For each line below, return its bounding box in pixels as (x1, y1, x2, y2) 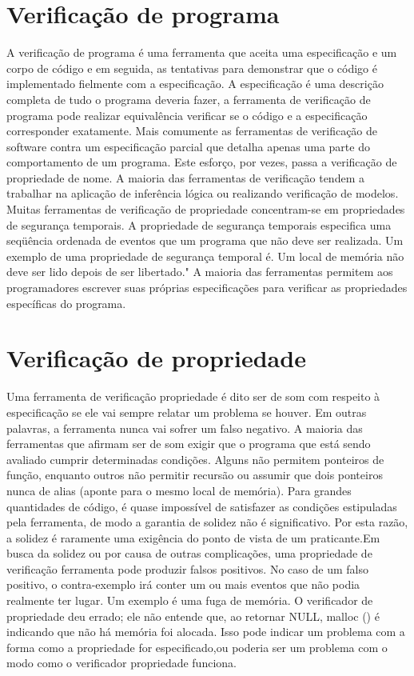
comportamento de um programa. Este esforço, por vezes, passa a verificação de (6, 154, 397, 170)
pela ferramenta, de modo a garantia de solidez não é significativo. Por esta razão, (6, 514, 408, 530)
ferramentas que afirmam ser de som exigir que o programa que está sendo (6, 435, 371, 452)
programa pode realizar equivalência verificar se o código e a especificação (6, 106, 368, 123)
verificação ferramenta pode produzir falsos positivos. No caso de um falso (6, 560, 368, 577)
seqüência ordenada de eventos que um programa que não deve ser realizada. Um (6, 232, 404, 249)
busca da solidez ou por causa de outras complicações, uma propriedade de (6, 545, 372, 562)
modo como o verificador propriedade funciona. (6, 654, 237, 671)
